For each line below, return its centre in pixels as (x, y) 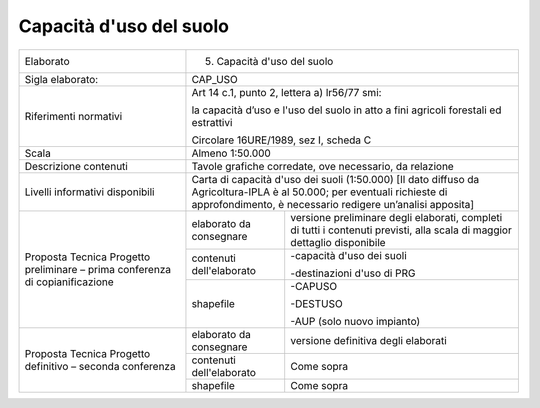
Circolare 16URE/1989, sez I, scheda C (281, 140)
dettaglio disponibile (338, 242)
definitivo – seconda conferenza (100, 366)
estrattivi (212, 122)
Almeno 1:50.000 (231, 153)
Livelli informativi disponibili (89, 192)
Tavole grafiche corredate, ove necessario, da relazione (322, 166)
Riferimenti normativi (73, 116)
